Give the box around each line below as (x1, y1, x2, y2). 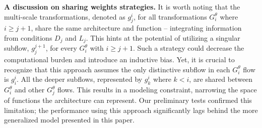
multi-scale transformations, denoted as (4, 11, 125, 22)
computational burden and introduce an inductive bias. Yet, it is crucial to (4, 54, 235, 65)
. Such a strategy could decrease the (133, 43, 244, 53)
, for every (45, 43, 77, 53)
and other (15, 84, 45, 95)
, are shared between (189, 74, 253, 84)
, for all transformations (133, 11, 207, 22)
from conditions (4, 32, 52, 43)
